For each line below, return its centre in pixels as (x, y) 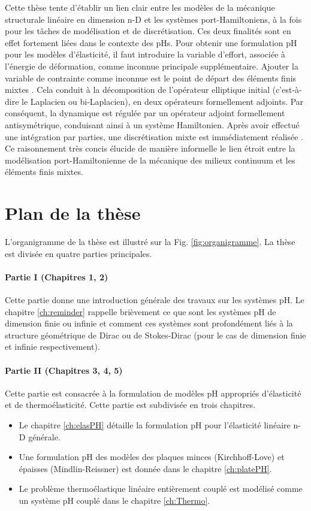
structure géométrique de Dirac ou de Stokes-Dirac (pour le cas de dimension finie (155, 335)
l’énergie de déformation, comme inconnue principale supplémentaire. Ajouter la (152, 66)
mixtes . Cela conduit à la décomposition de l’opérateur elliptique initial (138, 90)
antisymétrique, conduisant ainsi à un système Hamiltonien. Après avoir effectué (152, 124)
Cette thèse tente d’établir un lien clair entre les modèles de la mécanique (140, 7)
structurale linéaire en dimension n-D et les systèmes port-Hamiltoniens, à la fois (153, 19)
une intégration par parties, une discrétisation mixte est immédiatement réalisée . (154, 136)
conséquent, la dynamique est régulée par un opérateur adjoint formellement (145, 113)
